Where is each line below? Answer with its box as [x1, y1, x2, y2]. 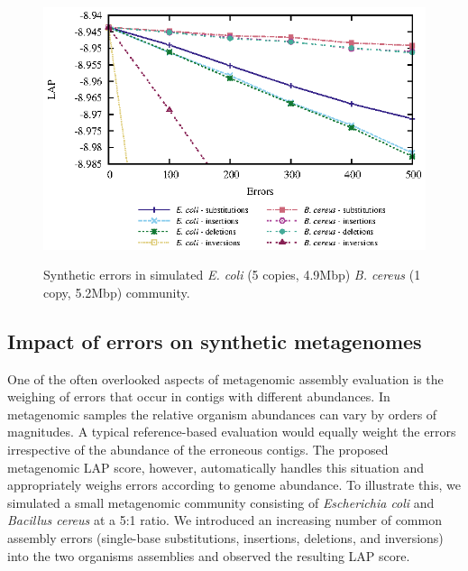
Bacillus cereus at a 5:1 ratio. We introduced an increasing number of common [7, 511, 442, 530]
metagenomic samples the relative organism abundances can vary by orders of [7, 404, 437, 423]
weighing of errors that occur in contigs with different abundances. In [7, 387, 390, 406]
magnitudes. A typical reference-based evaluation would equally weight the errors [7, 422, 456, 441]
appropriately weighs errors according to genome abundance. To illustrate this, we [7, 475, 462, 494]
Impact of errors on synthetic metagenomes [7, 327, 422, 355]
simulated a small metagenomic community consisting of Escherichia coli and [7, 493, 435, 511]
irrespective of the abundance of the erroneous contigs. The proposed [7, 440, 389, 459]
